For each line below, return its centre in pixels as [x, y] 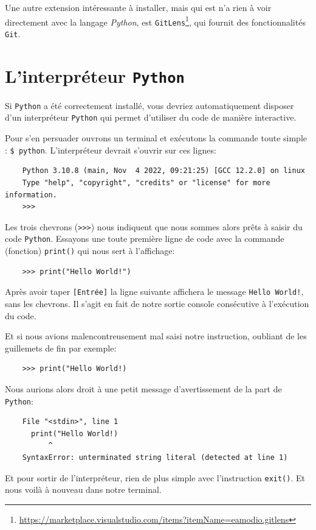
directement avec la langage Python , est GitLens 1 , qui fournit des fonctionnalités [155, 21]
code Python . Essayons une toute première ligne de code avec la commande [145, 238]
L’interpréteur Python [95, 75]
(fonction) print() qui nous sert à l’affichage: [90, 251]
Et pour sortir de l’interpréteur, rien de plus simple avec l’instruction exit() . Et [155, 477]
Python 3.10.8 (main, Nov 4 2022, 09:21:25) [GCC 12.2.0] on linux [163, 171]
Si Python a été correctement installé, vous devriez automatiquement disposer [149, 105]
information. [31, 195]
